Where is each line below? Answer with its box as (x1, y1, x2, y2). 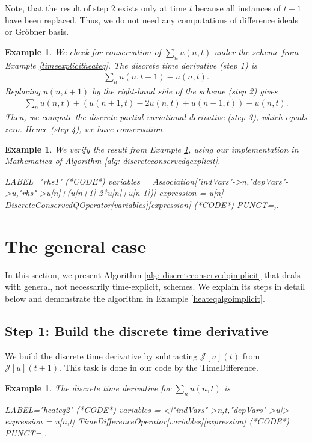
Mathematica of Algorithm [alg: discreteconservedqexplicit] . (5, 154, 221, 167)
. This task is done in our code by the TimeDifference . (59, 361, 258, 374)
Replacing (5, 85, 40, 97)
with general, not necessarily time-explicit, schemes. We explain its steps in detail (5, 280, 305, 293)
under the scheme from (214, 45, 299, 58)
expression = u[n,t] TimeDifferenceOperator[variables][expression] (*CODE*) (5, 415, 290, 427)
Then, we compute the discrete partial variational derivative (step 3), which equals (5, 111, 307, 123)
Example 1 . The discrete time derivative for (5, 381, 171, 394)
